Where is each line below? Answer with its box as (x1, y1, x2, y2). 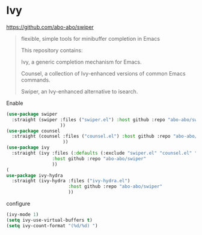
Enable (6, 100, 23, 107)
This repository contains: (20, 46, 83, 54)
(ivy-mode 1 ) (6, 212, 39, 218)
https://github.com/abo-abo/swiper (6, 23, 94, 31)
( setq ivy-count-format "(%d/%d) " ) (6, 222, 98, 228)
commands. (20, 76, 50, 83)
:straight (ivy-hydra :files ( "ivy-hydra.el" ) (11, 178, 130, 184)
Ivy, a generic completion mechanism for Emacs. (20, 58, 142, 65)
